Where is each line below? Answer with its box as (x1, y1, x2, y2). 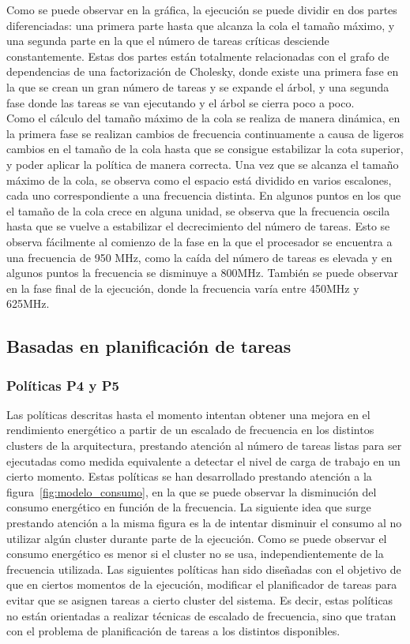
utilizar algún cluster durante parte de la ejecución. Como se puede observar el (6, 530, 387, 546)
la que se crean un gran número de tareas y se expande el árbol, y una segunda (6, 78, 389, 95)
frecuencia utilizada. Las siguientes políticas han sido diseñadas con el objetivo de (6, 560, 401, 577)
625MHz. (6, 295, 50, 312)
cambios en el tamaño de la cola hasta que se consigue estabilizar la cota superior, (6, 140, 404, 157)
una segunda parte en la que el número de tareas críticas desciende (6, 32, 329, 49)
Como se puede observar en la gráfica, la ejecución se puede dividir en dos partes (6, 2, 397, 17)
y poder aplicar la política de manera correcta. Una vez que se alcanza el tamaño (6, 155, 399, 172)
